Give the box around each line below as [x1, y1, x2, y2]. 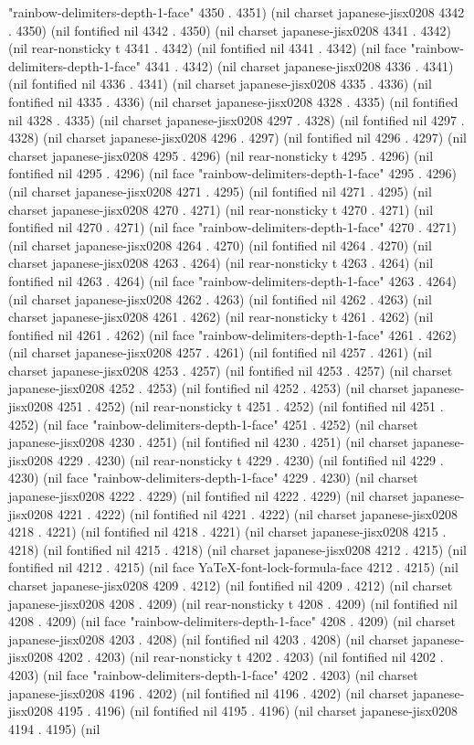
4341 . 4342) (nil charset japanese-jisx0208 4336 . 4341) [144, 56, 454, 75]
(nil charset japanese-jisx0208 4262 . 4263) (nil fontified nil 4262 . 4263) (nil [8, 289, 432, 308]
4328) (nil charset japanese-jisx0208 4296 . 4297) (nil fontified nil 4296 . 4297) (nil [8, 128, 467, 147]
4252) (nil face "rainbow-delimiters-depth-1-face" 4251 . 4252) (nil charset [8, 414, 418, 433]
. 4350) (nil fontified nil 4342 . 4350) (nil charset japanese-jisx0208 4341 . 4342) [8, 20, 451, 39]
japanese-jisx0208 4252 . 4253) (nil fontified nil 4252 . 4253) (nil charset [8, 378, 409, 398]
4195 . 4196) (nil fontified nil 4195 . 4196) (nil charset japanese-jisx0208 [57, 701, 458, 720]
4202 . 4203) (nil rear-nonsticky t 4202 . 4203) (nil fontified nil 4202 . [57, 647, 444, 666]
